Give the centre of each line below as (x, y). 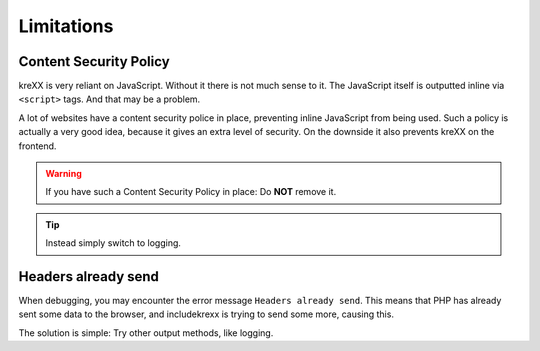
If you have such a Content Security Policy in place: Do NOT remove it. (191, 192)
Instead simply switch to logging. (113, 243)
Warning (63, 174)
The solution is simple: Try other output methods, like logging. (146, 332)
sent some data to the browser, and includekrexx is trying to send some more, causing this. (206, 314)
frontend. (37, 146)
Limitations (66, 26)
